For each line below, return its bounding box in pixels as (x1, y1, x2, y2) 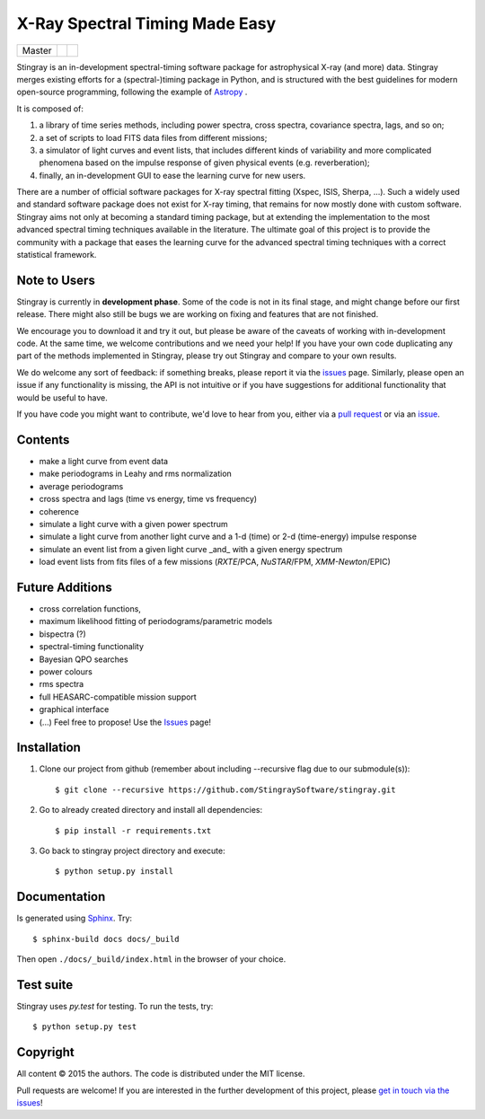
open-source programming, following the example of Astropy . (16, 86, 248, 98)
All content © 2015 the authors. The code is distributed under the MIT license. (16, 1069, 305, 1079)
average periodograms (39, 480, 124, 491)
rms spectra (39, 679, 84, 690)
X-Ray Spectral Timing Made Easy (16, 13, 277, 33)
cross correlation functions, (39, 603, 141, 614)
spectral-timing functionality (39, 641, 144, 652)
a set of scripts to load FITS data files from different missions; (39, 132, 268, 143)
